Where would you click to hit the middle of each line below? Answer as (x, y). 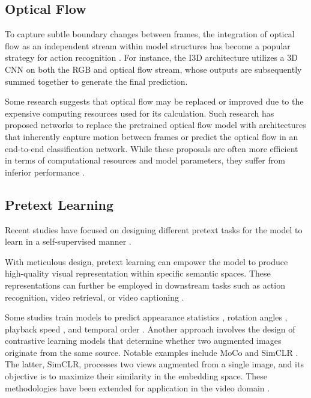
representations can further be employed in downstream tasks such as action (145, 285)
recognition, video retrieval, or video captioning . (95, 297)
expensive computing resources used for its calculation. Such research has (140, 113)
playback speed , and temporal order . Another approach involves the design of (150, 329)
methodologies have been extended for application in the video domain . (137, 387)
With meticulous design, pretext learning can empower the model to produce (146, 261)
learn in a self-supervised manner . (68, 241)
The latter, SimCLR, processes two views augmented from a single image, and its (154, 364)
